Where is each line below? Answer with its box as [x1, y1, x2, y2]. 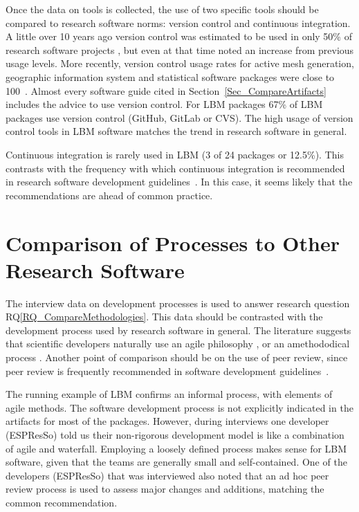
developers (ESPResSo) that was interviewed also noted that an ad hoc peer [6, 468, 329, 482]
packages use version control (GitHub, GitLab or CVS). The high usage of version [6, 110, 353, 125]
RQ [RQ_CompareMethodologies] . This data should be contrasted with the [6, 309, 323, 324]
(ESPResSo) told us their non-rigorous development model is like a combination [6, 427, 344, 441]
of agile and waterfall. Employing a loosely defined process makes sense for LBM [6, 441, 347, 455]
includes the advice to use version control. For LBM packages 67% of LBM [6, 97, 323, 111]
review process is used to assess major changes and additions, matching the [6, 482, 324, 496]
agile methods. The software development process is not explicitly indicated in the [6, 400, 353, 414]
